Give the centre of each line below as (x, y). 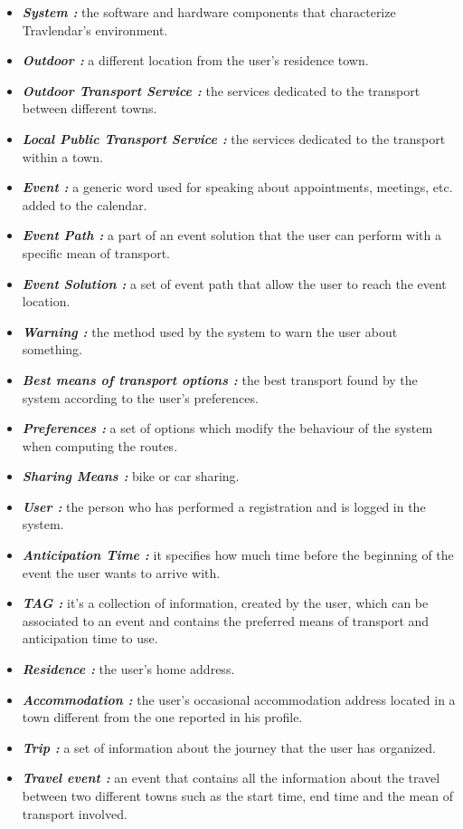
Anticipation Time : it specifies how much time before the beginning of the (238, 555)
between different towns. (90, 108)
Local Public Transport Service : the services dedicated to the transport (234, 138)
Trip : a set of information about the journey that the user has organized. (229, 747)
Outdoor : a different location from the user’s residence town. (195, 60)
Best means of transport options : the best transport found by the (220, 379)
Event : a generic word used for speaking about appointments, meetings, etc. (237, 187)
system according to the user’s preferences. (140, 397)
